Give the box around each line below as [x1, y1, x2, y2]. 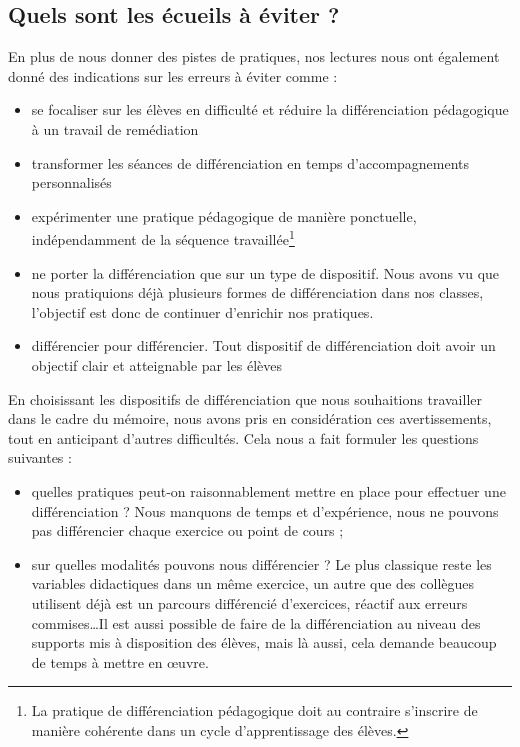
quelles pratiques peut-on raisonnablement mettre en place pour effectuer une [31, 480, 506, 501]
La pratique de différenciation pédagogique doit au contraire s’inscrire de [31, 700, 478, 721]
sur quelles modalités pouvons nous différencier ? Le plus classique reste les [31, 553, 492, 574]
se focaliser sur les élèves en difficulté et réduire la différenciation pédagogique [31, 99, 509, 120]
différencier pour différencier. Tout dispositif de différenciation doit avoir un [31, 335, 496, 356]
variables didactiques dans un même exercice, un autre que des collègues [31, 573, 475, 594]
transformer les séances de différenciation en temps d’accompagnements [31, 152, 470, 173]
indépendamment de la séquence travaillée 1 [31, 226, 295, 250]
